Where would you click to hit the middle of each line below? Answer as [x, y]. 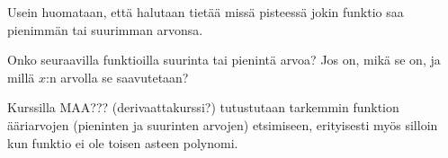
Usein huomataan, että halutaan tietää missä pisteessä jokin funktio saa [206, 12]
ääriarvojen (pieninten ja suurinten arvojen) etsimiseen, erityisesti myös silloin [223, 124]
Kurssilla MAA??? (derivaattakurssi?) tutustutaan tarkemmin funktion [203, 107]
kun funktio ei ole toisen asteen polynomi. [123, 142]
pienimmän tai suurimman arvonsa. [105, 29]
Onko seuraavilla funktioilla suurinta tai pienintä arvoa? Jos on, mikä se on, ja [224, 60]
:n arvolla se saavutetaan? [117, 77]
